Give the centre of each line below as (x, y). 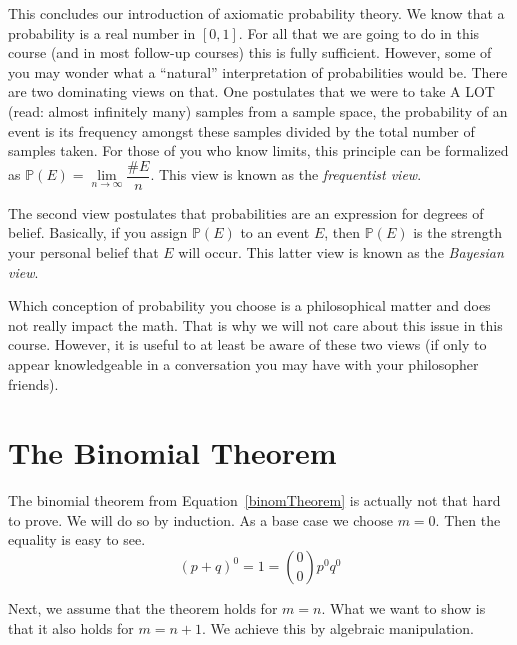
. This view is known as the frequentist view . (286, 174)
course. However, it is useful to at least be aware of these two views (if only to (247, 344)
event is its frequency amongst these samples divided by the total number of (241, 130)
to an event (275, 232)
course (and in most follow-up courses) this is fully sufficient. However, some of (250, 52)
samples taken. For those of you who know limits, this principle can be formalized (258, 150)
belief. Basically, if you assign (98, 232)
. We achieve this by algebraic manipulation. (337, 627)
